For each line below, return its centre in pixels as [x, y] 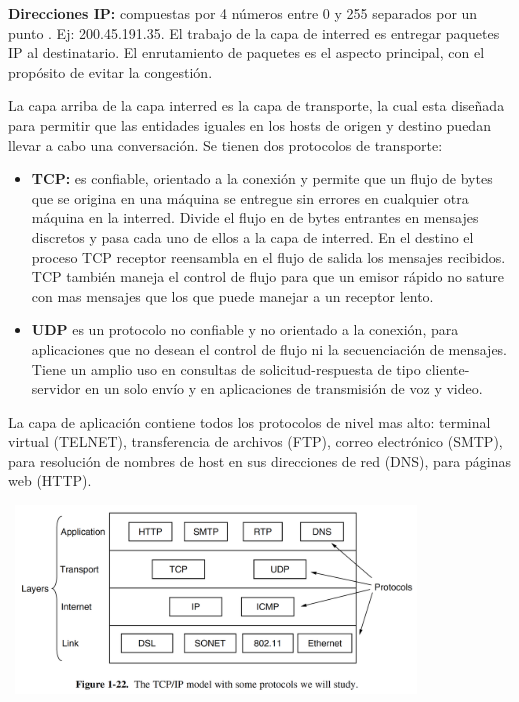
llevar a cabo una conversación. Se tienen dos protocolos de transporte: [225, 144]
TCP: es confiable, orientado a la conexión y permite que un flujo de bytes [262, 178]
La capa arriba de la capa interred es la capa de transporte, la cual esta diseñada [256, 105]
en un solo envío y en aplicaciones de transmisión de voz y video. [284, 388]
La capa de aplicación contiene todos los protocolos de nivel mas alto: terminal [249, 421]
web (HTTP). [50, 480]
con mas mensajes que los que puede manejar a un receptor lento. [232, 295]
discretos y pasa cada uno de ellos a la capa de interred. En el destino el [252, 236]
